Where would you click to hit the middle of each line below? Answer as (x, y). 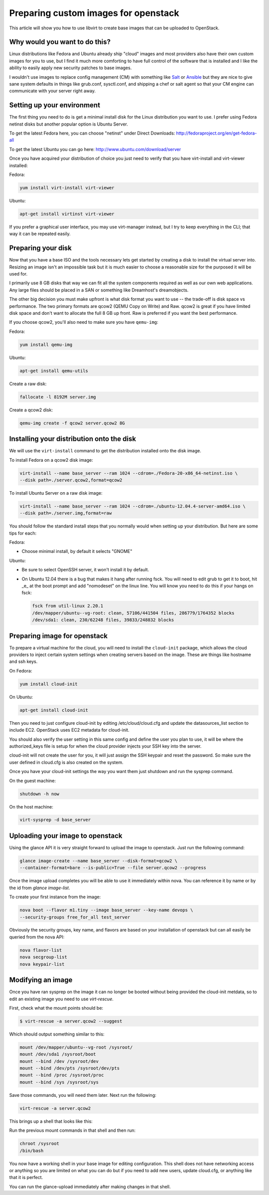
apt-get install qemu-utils (54, 371)
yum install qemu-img (46, 344)
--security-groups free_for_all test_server (75, 917)
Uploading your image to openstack (66, 836)
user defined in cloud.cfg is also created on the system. (66, 762)
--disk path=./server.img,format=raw (66, 513)
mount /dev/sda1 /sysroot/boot (58, 1054)
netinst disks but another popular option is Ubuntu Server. (68, 124)
